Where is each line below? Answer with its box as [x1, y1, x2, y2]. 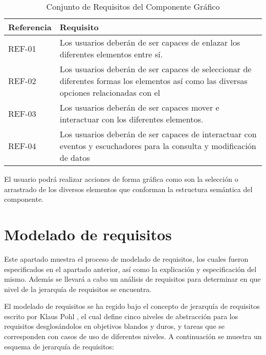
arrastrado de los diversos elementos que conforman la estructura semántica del [4, 183, 253, 194]
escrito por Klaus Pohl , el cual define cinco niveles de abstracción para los [4, 310, 238, 321]
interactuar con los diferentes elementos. [59, 113, 204, 125]
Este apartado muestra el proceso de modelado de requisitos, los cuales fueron [4, 253, 249, 264]
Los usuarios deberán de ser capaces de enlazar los [59, 36, 240, 48]
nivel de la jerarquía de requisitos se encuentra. [4, 283, 152, 294]
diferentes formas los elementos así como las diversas [59, 75, 248, 87]
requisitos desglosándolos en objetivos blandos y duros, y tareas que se [4, 321, 225, 331]
